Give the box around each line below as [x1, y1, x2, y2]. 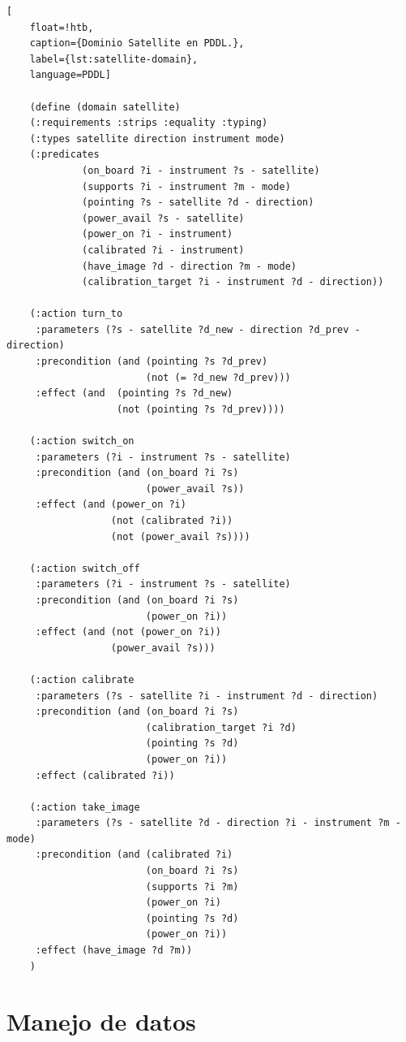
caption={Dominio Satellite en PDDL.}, [29, 37, 245, 50]
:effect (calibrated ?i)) [35, 769, 175, 781]
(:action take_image [29, 801, 140, 813]
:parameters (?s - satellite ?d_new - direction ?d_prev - [35, 323, 361, 335]
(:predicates [29, 149, 100, 161]
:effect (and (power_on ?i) [35, 499, 186, 511]
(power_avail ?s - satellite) [82, 212, 245, 224]
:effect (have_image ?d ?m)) [35, 945, 193, 957]
